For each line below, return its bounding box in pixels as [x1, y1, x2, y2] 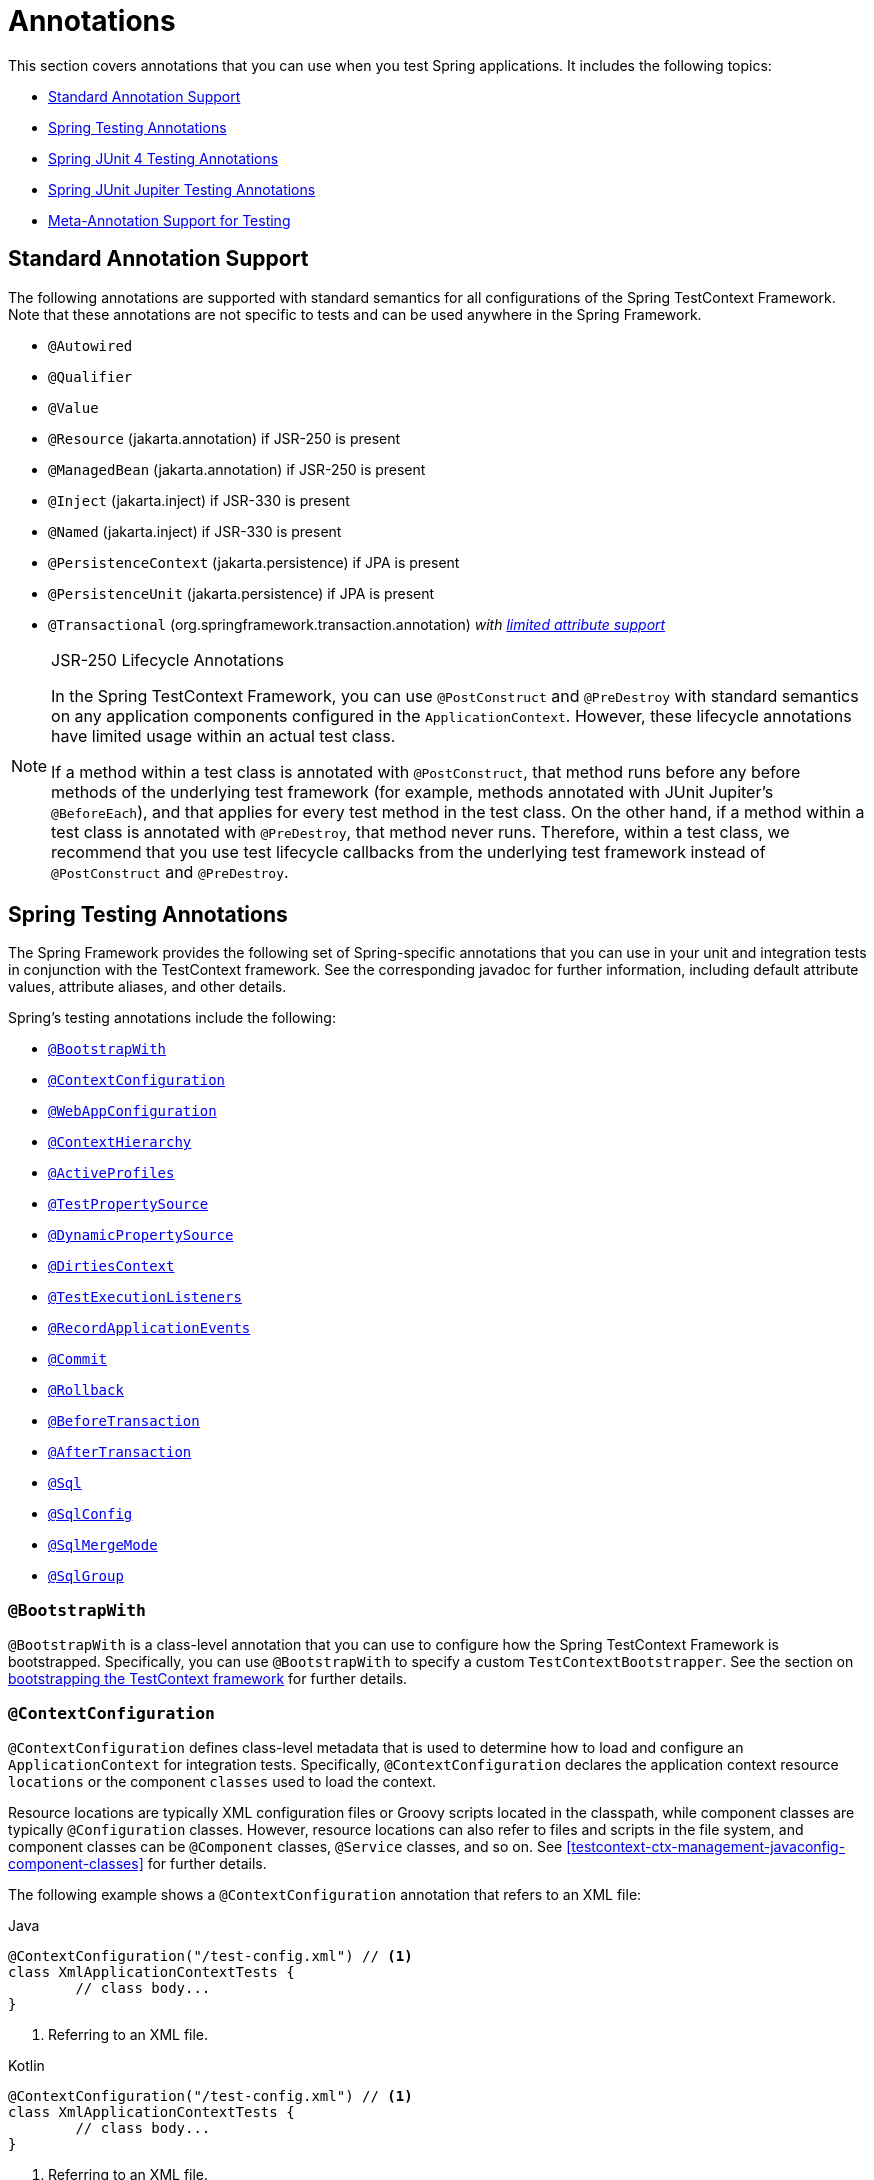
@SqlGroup [48, 1568, 124, 1585]
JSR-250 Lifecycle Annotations [51, 649, 284, 670]
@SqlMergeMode [48, 1537, 158, 1554]
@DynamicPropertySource [48, 1227, 234, 1244]
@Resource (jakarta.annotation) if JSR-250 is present [48, 429, 401, 447]
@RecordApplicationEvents [48, 1320, 251, 1337]
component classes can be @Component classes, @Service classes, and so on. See [8, 1837, 563, 1855]
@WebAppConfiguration [48, 1103, 217, 1120]
